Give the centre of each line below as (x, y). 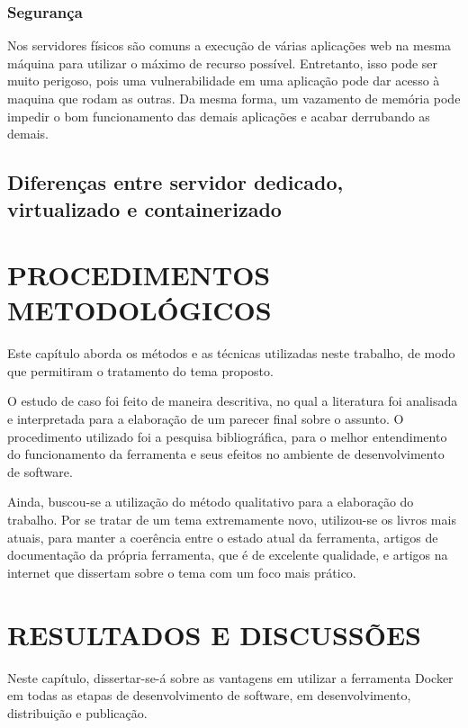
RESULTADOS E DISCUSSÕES (215, 634)
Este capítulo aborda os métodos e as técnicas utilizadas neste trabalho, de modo (231, 353)
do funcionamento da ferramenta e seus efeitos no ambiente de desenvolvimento (226, 454)
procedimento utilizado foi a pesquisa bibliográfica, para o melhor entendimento (227, 436)
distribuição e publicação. (77, 712)
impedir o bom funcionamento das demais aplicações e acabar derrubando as (219, 116)
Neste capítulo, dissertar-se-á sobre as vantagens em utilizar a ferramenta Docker (230, 677)
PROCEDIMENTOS (139, 275)
